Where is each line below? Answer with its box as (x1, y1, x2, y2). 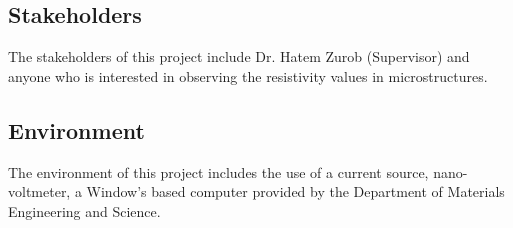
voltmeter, (8, 181, 71, 202)
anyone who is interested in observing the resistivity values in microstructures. (8, 65, 488, 86)
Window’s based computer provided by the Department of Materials (86, 181, 505, 202)
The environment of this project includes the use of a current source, (8, 161, 429, 182)
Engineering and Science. (8, 200, 161, 221)
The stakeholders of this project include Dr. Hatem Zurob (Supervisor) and (8, 46, 470, 67)
